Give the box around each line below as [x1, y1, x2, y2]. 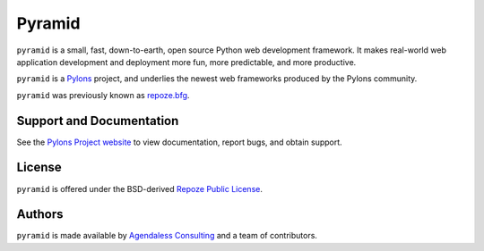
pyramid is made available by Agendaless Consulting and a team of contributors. [16, 230, 318, 241]
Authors [16, 206, 64, 222]
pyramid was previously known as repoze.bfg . [16, 89, 190, 100]
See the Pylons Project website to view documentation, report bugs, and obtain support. [16, 137, 342, 147]
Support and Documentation [16, 113, 179, 129]
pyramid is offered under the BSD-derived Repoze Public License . [16, 183, 264, 194]
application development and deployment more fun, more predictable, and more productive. [16, 56, 357, 67]
